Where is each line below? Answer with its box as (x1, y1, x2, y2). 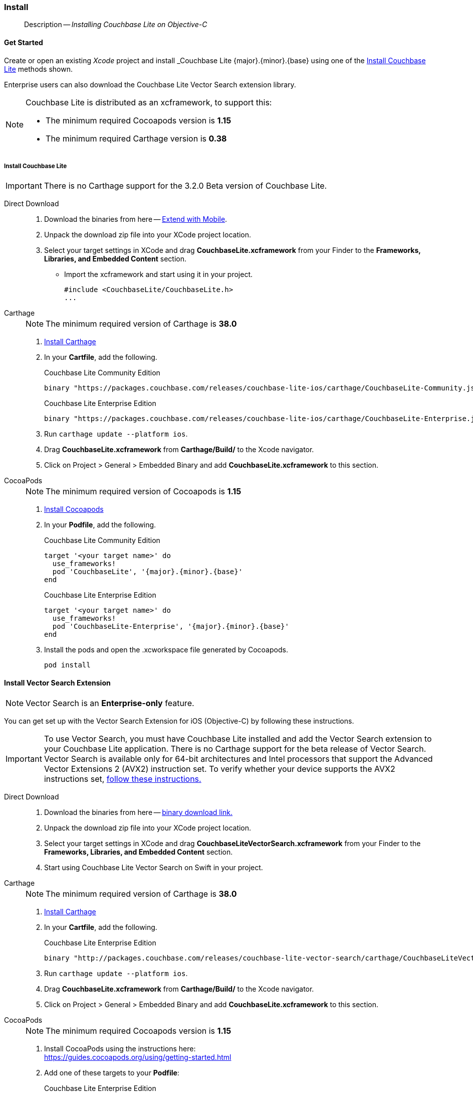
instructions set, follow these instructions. (44, 773, 201, 784)
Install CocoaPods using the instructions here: (44, 1044, 196, 1053)
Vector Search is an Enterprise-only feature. (26, 698, 194, 708)
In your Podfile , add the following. (44, 520, 156, 529)
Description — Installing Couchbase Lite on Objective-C (24, 20, 207, 29)
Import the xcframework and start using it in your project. (64, 270, 253, 279)
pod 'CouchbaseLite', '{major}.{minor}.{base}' (52, 568, 243, 576)
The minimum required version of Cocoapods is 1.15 (46, 486, 242, 497)
